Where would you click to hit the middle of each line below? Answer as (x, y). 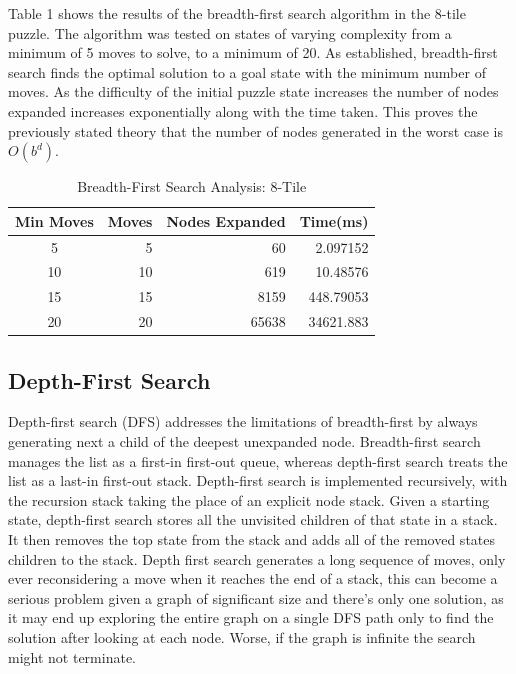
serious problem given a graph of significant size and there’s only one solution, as (256, 597)
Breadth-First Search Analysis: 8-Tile (192, 186)
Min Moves (54, 220)
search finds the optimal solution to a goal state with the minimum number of (247, 71)
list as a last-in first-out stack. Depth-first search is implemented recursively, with (258, 480)
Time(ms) (334, 220)
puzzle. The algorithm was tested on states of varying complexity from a (230, 32)
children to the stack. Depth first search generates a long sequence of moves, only (257, 558)
